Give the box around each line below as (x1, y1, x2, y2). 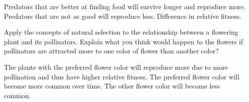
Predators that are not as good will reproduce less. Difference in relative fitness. (4, 11, 242, 21)
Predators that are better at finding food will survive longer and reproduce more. (4, 1, 246, 11)
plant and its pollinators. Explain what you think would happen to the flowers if (4, 36, 243, 46)
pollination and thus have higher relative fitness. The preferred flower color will (4, 71, 240, 81)
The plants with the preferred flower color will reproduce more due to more (4, 62, 228, 72)
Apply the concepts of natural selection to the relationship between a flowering (4, 27, 238, 37)
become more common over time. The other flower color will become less (4, 81, 220, 91)
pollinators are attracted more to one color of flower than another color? (4, 46, 219, 56)
